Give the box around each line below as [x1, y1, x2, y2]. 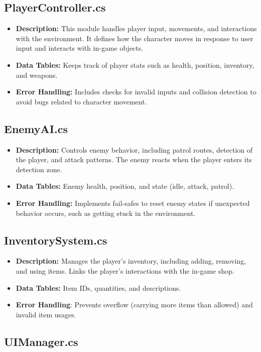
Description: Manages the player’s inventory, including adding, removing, [16, 256, 246, 266]
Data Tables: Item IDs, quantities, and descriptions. [16, 282, 181, 293]
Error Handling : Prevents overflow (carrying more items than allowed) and [16, 299, 253, 310]
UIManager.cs [4, 333, 78, 349]
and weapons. [16, 69, 58, 80]
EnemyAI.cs [4, 121, 68, 136]
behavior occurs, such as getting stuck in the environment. [16, 207, 196, 218]
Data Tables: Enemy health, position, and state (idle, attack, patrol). [16, 181, 234, 191]
